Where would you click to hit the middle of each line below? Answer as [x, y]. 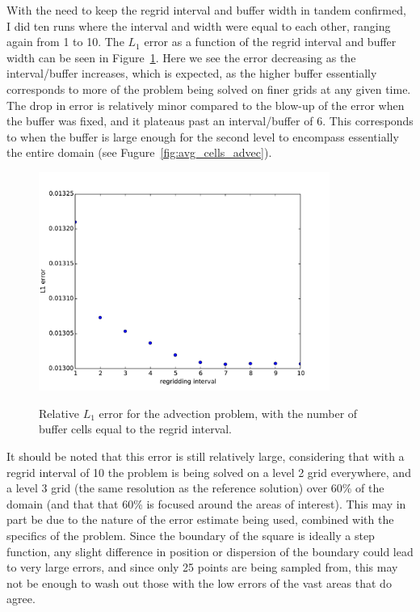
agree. [21, 599]
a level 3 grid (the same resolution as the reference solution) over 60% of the [195, 488]
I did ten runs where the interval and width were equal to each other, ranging [199, 25]
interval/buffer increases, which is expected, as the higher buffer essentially [192, 73]
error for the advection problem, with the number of [228, 413]
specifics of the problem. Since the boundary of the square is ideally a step [191, 535]
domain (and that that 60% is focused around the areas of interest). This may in [206, 503]
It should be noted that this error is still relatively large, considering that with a [206, 456]
